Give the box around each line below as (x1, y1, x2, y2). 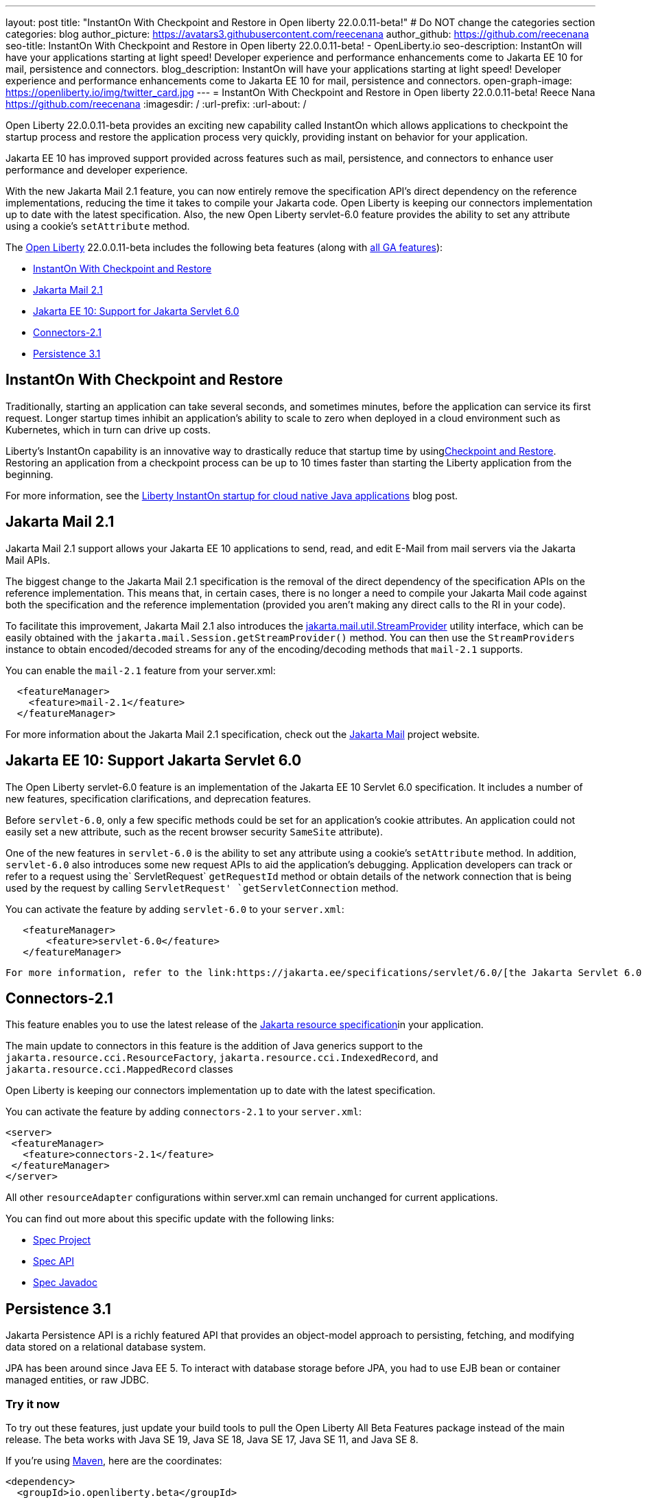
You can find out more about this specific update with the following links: (5, 1213, 335, 1225)
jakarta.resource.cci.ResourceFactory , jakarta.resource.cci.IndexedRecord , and (5, 1051, 438, 1064)
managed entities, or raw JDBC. (5, 1374, 150, 1386)
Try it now (5, 1396, 60, 1411)
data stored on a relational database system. (5, 1341, 207, 1353)
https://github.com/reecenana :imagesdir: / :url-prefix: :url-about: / (5, 98, 307, 110)
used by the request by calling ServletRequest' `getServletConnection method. (5, 881, 399, 894)
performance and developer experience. (5, 164, 188, 176)
